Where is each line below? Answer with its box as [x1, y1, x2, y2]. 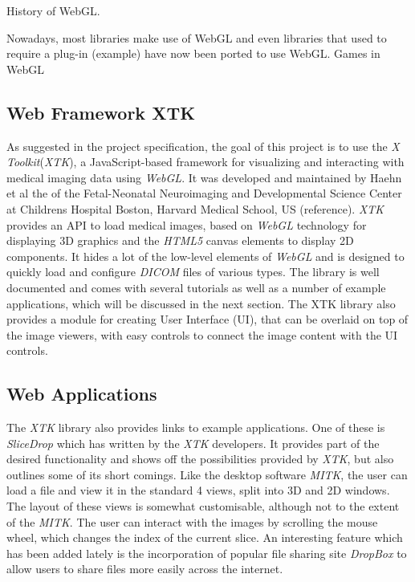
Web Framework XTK [6, 100, 196, 124]
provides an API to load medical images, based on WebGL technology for [6, 216, 367, 233]
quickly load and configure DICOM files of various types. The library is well [6, 263, 380, 280]
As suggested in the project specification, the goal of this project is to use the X [6, 137, 400, 154]
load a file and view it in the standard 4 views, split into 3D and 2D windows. [6, 482, 390, 499]
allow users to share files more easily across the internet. [6, 560, 283, 577]
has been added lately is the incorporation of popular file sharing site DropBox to [6, 544, 407, 561]
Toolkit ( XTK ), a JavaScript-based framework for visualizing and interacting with [6, 153, 405, 170]
